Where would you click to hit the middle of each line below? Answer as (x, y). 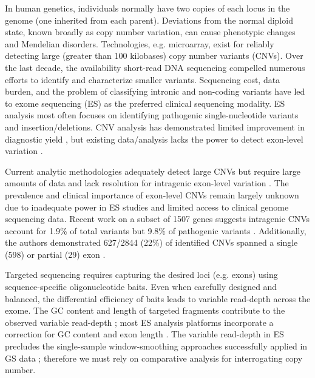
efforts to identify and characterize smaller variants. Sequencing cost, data (143, 79)
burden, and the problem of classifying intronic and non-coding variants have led (155, 91)
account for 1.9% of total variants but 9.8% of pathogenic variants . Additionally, (156, 230)
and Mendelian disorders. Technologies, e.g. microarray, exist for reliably (140, 43)
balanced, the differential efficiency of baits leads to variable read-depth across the (158, 298)
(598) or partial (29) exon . (55, 254)
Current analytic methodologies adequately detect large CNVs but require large (153, 171)
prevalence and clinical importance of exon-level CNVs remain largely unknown (152, 194)
